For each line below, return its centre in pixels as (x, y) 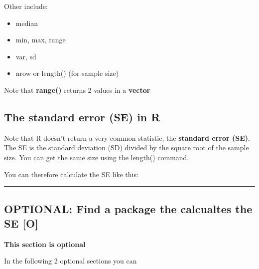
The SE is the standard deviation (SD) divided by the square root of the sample (127, 147)
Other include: (26, 6)
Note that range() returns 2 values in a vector (77, 90)
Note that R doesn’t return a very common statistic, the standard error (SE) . (127, 137)
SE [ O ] (21, 223)
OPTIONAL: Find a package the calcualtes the (128, 208)
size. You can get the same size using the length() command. (97, 157)
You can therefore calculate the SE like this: (71, 174)
